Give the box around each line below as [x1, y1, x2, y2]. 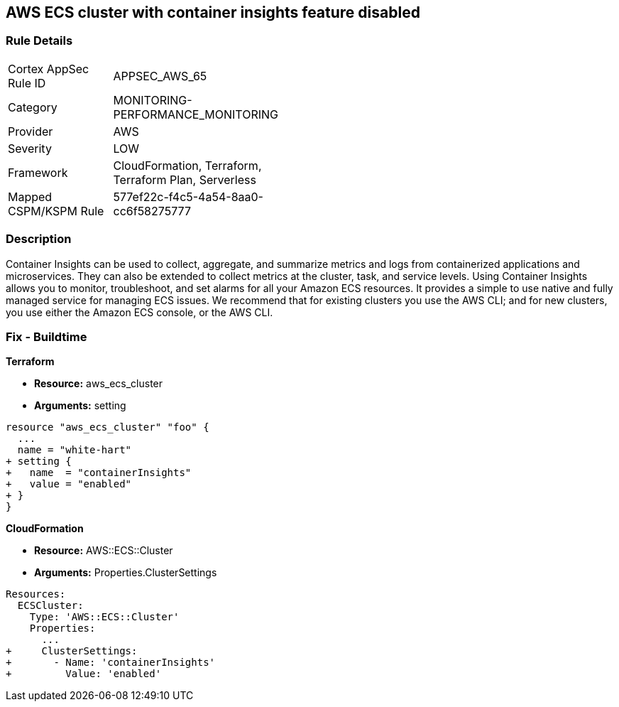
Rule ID [8, 75, 46, 90]
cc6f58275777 [113, 203, 191, 218]
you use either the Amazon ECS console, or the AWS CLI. [6, 306, 273, 318]
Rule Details [6, 33, 73, 48]
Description [6, 232, 72, 247]
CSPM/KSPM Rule [8, 203, 104, 218]
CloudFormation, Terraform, [113, 158, 262, 173]
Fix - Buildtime [6, 329, 87, 344]
